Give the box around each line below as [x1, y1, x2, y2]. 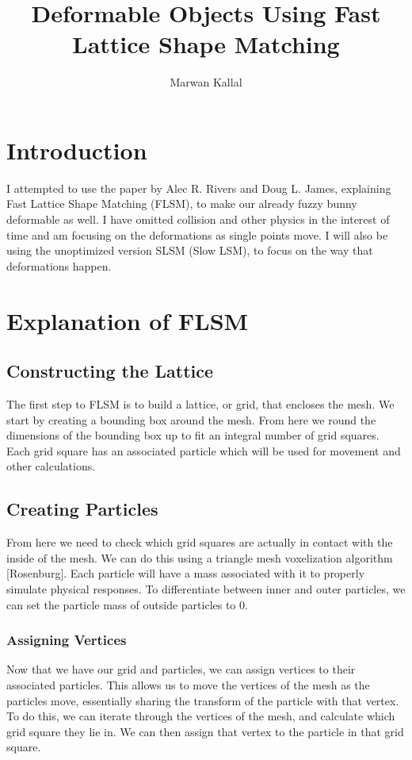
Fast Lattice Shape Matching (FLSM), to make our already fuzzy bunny [6, 195, 357, 212]
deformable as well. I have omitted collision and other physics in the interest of [6, 211, 390, 228]
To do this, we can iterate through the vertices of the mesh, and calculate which [6, 708, 395, 724]
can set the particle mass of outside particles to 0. [6, 596, 248, 612]
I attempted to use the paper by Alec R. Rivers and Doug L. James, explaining [6, 179, 391, 196]
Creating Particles [6, 497, 158, 521]
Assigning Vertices [6, 630, 127, 650]
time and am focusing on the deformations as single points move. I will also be [6, 226, 388, 243]
